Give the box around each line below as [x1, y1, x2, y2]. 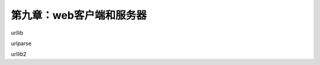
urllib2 [11, 50, 27, 58]
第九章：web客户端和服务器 [11, 9, 147, 22]
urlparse [11, 40, 32, 47]
